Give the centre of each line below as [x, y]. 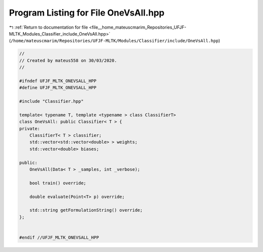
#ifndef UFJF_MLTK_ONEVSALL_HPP [58, 81]
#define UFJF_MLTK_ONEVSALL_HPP [58, 88]
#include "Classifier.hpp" [51, 101]
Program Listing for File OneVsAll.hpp [87, 13]
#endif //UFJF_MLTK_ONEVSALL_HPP [59, 237]
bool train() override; [58, 183]
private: [30, 128]
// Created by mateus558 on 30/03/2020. [68, 60]
